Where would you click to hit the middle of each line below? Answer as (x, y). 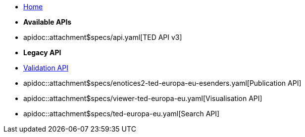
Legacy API (42, 52)
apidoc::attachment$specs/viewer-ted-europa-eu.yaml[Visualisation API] (143, 98)
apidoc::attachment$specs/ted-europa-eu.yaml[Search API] (122, 114)
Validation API (46, 68)
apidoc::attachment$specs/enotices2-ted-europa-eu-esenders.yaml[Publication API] (162, 83)
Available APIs (48, 22)
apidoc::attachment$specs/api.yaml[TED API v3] (103, 37)
